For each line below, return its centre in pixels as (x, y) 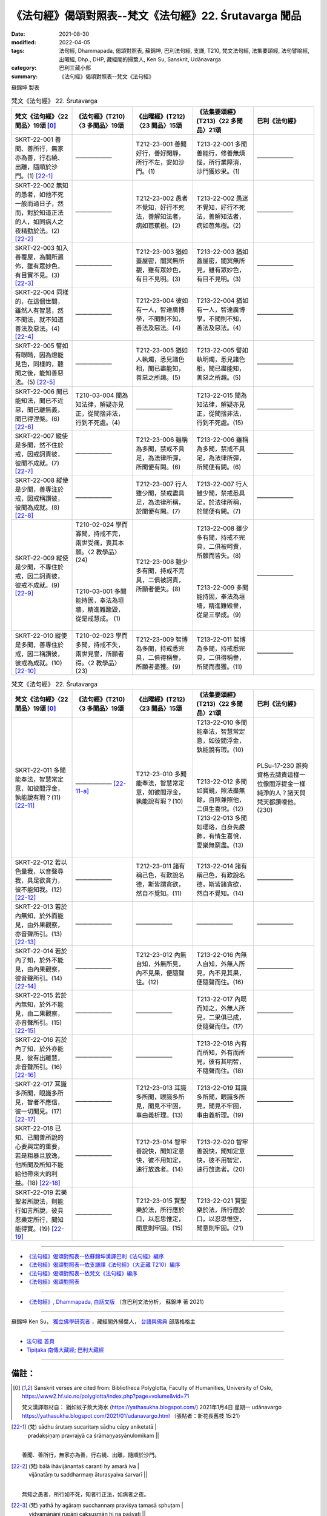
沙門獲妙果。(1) (218, 171)
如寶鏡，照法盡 (218, 791)
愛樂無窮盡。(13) (220, 845)
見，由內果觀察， (39, 969)
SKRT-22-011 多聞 (40, 770)
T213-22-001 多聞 (222, 144)
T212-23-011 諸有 (161, 866)
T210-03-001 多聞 (101, 591)
